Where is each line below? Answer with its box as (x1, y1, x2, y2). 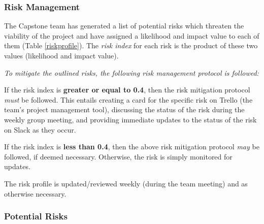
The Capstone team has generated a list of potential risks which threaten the (4, 20, 244, 31)
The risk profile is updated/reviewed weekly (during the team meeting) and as (4, 178, 248, 188)
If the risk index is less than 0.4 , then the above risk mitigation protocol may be (4, 141, 259, 152)
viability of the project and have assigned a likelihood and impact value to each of (4, 30, 259, 41)
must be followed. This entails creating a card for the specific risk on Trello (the (4, 94, 253, 105)
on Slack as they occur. (4, 124, 76, 135)
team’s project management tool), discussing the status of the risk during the (4, 104, 245, 115)
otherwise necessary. (4, 188, 67, 199)
